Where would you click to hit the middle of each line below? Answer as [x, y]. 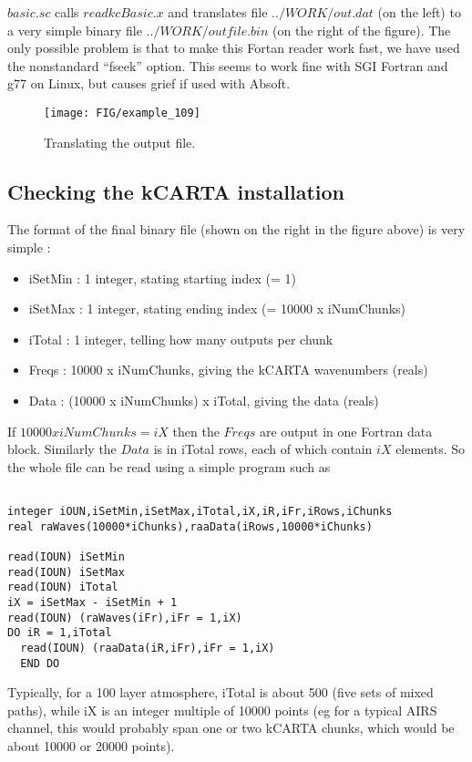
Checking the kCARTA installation [176, 191]
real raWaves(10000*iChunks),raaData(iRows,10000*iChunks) [190, 526]
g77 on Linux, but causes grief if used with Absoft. [149, 83]
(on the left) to [419, 12]
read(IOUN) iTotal [63, 587]
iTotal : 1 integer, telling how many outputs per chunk [181, 339]
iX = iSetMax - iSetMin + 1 [92, 602]
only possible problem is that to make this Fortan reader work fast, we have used [234, 48]
